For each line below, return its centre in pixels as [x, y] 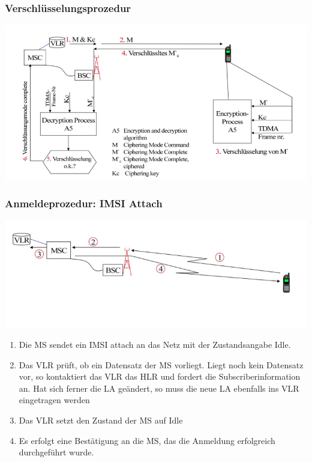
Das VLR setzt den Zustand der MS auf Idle [101, 420]
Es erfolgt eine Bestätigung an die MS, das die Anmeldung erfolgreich [147, 440]
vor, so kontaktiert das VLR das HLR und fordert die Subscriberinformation [160, 376]
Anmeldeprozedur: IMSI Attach [84, 203]
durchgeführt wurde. [56, 452]
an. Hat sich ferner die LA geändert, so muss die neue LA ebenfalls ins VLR [159, 388]
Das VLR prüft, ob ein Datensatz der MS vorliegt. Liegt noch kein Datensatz [161, 364]
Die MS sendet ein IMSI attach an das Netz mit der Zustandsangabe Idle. [155, 345]
